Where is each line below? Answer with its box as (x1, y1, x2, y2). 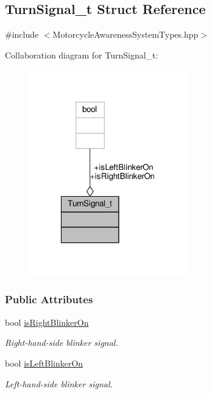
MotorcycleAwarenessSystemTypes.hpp (52, 28, 199, 41)
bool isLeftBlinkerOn (5, 356, 83, 369)
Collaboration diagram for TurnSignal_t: (5, 48, 158, 61)
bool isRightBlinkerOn (5, 315, 89, 328)
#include (5, 28, 39, 41)
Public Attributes (5, 292, 93, 307)
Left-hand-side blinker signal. (5, 377, 113, 390)
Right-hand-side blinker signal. (5, 336, 118, 349)
